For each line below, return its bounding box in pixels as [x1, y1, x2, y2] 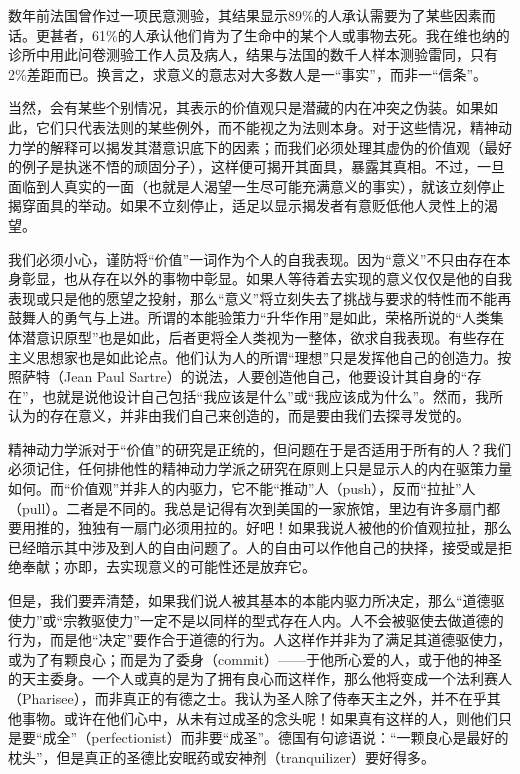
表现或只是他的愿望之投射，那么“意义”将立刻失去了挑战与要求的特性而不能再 [8, 287, 512, 308]
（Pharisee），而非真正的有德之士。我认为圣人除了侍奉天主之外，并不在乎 [8, 688, 487, 708]
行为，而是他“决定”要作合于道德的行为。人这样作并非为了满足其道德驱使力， [8, 629, 512, 650]
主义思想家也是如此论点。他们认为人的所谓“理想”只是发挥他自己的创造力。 [8, 346, 498, 367]
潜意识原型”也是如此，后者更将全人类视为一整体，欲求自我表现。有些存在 [21, 326, 505, 347]
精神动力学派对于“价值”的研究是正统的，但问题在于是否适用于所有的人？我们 [8, 438, 512, 459]
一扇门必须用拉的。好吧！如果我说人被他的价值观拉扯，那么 [119, 517, 512, 538]
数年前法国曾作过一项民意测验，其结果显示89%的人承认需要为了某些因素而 [8, 5, 496, 25]
